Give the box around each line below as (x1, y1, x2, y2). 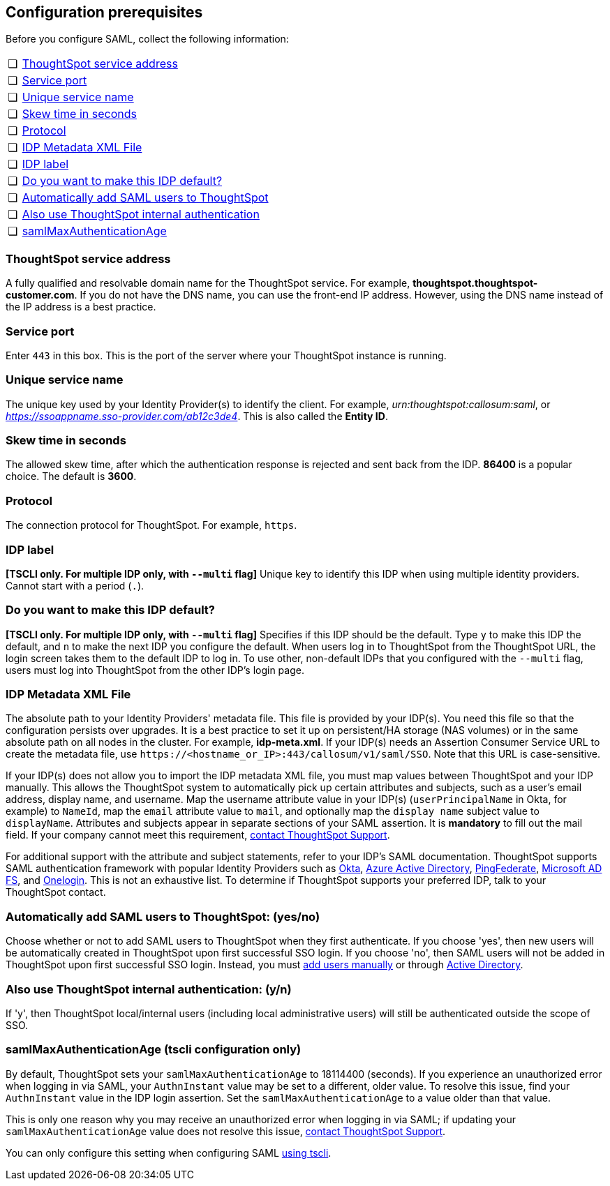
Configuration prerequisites (6, 3, 203, 21)
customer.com (6, 289, 75, 301)
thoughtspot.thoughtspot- (412, 277, 538, 290)
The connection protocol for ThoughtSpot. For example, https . (6, 519, 297, 532)
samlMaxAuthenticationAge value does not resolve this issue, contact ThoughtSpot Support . (6, 1125, 446, 1137)
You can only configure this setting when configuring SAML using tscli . (6, 1146, 332, 1159)
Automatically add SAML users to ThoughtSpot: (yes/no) (6, 909, 320, 924)
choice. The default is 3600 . (6, 470, 137, 483)
